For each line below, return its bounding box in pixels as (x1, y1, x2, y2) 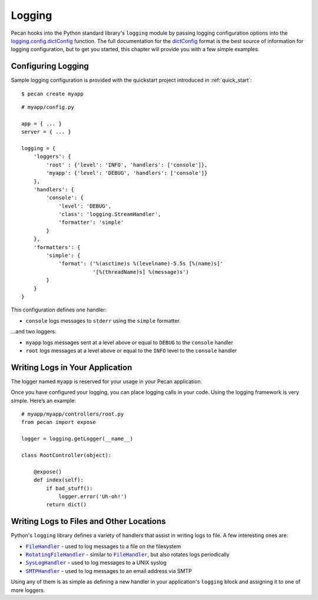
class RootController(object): (21, 452, 112, 459)
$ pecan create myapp (21, 90, 84, 97)
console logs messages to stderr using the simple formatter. (25, 317, 181, 324)
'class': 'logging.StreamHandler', (58, 211, 161, 218)
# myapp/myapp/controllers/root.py (21, 411, 124, 417)
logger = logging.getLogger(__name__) (21, 436, 134, 442)
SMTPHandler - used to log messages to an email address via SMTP (25, 567, 193, 574)
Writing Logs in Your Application (11, 362, 132, 372)
